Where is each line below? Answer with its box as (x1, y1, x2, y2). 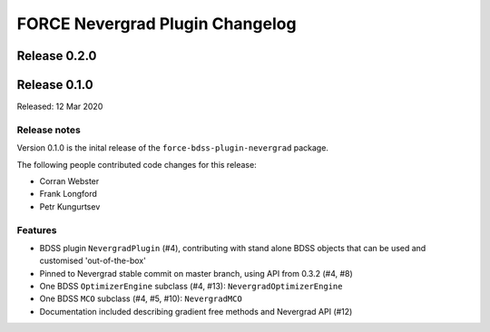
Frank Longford (39, 189, 97, 200)
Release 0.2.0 (16, 48, 97, 63)
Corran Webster (39, 176, 100, 186)
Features (16, 223, 57, 236)
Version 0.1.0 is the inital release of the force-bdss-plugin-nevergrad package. (16, 142, 328, 153)
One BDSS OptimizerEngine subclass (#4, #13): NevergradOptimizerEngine (39, 281, 343, 292)
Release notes (16, 123, 81, 136)
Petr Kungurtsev (39, 200, 101, 212)
